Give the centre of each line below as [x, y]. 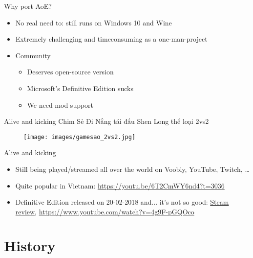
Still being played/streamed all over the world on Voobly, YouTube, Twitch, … [132, 169]
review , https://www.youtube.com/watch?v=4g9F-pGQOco [105, 211]
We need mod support [60, 105]
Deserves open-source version [70, 72]
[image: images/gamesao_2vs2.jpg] [80, 137]
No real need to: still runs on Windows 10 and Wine [94, 22]
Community [33, 55]
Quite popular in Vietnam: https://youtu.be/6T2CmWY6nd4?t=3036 [120, 185]
